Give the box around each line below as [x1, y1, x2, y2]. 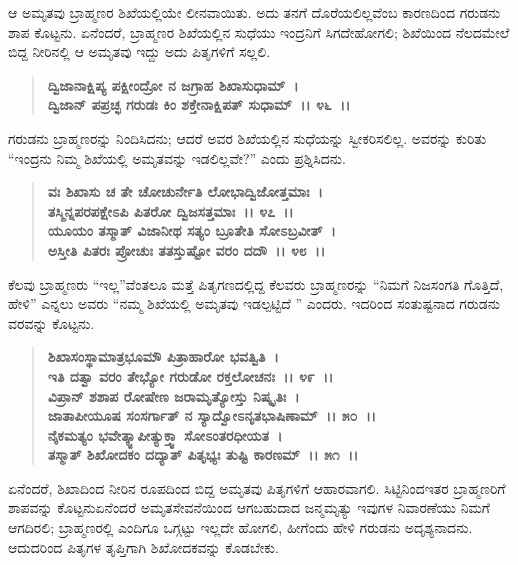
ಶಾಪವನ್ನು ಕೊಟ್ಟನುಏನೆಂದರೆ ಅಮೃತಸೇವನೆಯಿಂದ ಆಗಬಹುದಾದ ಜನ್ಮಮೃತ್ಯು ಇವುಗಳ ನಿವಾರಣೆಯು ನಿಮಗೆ [8, 497, 490, 518]
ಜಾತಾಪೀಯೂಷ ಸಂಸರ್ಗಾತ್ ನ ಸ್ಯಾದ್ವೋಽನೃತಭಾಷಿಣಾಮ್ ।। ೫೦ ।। [47, 405, 377, 426]
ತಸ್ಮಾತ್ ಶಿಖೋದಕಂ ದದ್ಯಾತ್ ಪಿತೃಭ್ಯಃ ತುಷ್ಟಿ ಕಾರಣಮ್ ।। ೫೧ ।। [47, 444, 359, 465]
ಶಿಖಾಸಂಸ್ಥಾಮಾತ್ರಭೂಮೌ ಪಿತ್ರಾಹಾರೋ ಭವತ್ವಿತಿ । [47, 346, 279, 367]
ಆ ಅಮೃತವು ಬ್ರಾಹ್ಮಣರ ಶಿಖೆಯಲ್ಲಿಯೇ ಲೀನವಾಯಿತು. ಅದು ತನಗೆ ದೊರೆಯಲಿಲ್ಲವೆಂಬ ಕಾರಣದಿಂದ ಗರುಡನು [8, 2, 501, 22]
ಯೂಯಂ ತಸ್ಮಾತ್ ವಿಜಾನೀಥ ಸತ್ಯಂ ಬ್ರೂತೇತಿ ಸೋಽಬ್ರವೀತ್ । [47, 220, 336, 241]
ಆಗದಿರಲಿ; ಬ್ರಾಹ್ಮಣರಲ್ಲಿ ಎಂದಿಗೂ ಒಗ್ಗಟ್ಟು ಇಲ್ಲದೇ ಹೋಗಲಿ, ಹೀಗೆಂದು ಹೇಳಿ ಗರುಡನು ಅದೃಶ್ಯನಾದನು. [8, 517, 473, 538]
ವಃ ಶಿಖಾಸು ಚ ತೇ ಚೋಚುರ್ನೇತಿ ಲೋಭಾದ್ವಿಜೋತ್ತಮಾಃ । [47, 181, 323, 202]
